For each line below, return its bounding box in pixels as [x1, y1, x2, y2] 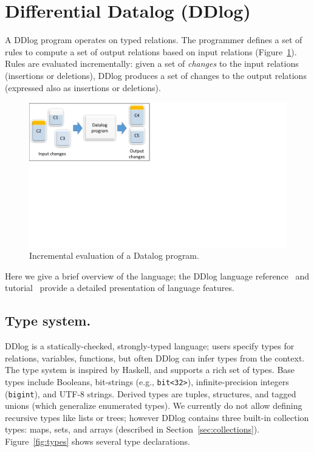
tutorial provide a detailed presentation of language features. [5, 281, 234, 294]
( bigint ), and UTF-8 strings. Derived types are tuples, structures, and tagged [5, 387, 296, 400]
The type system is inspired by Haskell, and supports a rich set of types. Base [5, 363, 295, 376]
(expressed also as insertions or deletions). [5, 81, 161, 94]
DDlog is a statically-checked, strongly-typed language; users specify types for [5, 340, 295, 352]
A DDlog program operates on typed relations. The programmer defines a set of [5, 33, 302, 46]
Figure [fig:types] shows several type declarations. [5, 435, 190, 448]
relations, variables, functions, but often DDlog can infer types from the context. [5, 351, 305, 364]
